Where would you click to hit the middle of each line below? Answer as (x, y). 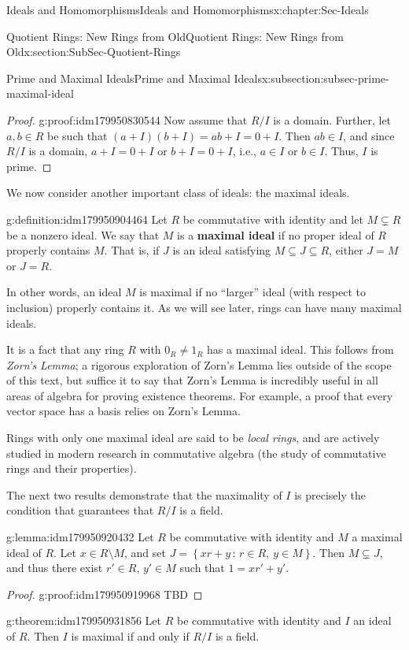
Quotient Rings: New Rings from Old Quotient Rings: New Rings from (175, 36)
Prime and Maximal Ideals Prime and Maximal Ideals (134, 78)
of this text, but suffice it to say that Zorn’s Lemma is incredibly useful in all (192, 380)
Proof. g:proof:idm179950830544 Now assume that (127, 119)
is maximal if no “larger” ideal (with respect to (252, 292)
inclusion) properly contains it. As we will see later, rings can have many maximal (204, 307)
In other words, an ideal (64, 292)
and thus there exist (55, 568)
